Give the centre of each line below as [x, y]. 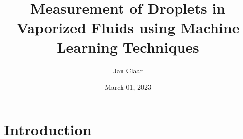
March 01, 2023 [128, 87]
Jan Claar [128, 70]
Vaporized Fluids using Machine [128, 27]
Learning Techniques [128, 47]
